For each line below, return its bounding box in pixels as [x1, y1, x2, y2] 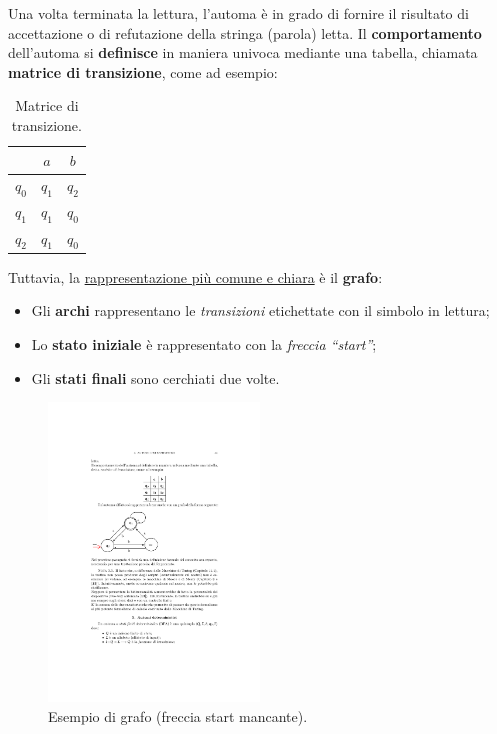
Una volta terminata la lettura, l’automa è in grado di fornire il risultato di [8, 3, 469, 23]
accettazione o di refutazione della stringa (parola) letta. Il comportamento [8, 22, 482, 43]
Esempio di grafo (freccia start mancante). [48, 705, 308, 726]
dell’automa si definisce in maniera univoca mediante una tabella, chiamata [8, 42, 478, 63]
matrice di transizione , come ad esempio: [8, 61, 278, 82]
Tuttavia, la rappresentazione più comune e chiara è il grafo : [8, 266, 383, 287]
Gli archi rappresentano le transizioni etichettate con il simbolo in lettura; [31, 300, 490, 321]
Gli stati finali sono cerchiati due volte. [31, 367, 280, 388]
